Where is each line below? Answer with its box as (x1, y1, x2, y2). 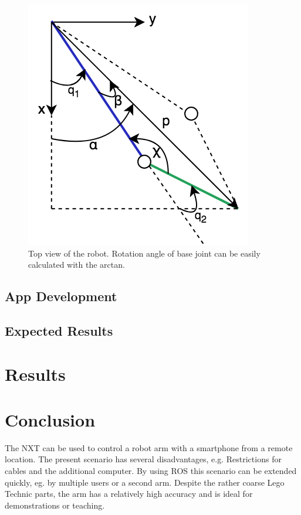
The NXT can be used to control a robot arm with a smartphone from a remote (5, 441, 293, 453)
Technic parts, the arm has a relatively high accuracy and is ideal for (5, 487, 253, 500)
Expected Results (5, 321, 113, 339)
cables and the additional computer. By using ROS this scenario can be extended (5, 465, 297, 477)
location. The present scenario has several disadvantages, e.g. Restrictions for (5, 453, 282, 465)
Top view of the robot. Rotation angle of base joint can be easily (28, 247, 261, 259)
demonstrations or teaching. (5, 499, 105, 511)
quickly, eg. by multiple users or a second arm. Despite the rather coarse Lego (5, 476, 285, 488)
